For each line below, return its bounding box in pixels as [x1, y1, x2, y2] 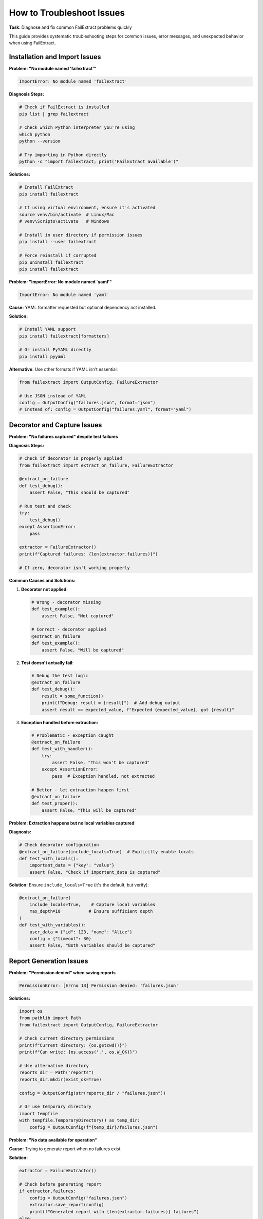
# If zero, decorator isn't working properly [19, 565, 130, 570]
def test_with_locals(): [19, 856, 79, 861]
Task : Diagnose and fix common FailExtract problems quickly [9, 24, 132, 30]
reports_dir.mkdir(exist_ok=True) [19, 1077, 102, 1082]
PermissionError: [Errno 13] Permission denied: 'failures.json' [19, 983, 179, 988]
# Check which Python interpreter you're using [19, 125, 135, 130]
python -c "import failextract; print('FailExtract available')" [19, 159, 179, 164]
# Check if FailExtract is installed [19, 104, 110, 110]
